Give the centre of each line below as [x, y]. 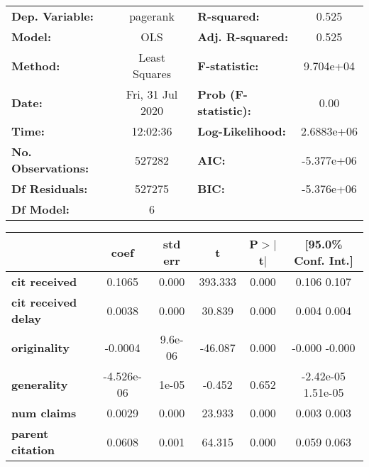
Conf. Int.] [324, 260]
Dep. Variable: [53, 16]
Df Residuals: [50, 188]
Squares [152, 73]
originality [40, 347]
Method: [36, 65]
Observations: [50, 168]
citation [33, 450]
